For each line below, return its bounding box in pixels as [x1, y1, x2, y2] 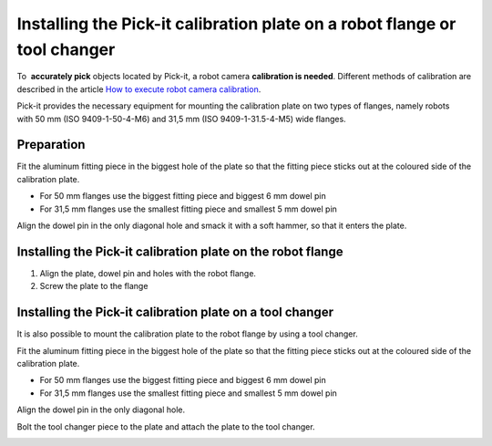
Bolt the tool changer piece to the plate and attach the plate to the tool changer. [16, 420, 315, 432]
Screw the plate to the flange [39, 281, 149, 292]
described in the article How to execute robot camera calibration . [16, 83, 261, 95]
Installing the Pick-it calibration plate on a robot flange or [16, 14, 456, 34]
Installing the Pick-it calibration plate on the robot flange [16, 244, 343, 259]
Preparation [16, 137, 86, 152]
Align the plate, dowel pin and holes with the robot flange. [39, 267, 257, 278]
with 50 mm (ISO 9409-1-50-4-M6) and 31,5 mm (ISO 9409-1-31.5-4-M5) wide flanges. [16, 113, 346, 124]
